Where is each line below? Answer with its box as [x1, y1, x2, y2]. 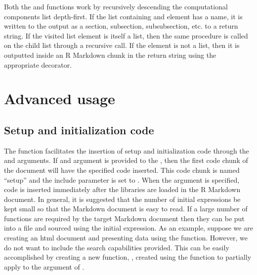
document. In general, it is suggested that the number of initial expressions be [4, 194, 241, 204]
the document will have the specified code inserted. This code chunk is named [4, 164, 240, 175]
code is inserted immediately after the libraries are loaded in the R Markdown [4, 184, 241, 195]
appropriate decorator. [4, 59, 72, 70]
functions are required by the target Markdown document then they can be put [4, 213, 245, 223]
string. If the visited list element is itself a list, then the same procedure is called [4, 30, 248, 40]
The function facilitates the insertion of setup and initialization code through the [4, 145, 249, 156]
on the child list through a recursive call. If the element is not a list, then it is [4, 40, 240, 50]
